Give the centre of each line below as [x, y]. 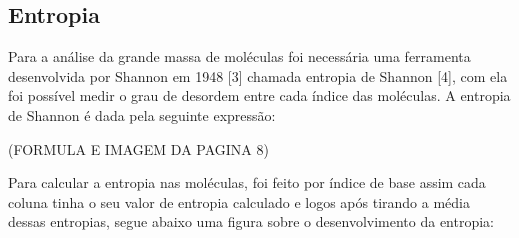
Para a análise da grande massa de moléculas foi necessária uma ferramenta [239, 56]
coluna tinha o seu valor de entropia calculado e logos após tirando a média [239, 201]
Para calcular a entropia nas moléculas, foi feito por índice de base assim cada [247, 182]
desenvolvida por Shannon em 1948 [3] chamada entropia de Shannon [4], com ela [258, 75]
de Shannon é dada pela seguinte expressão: [142, 114]
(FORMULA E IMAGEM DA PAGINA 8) [138, 148]
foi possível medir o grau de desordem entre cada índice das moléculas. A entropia [259, 95]
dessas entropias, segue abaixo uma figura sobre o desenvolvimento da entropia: [251, 221]
